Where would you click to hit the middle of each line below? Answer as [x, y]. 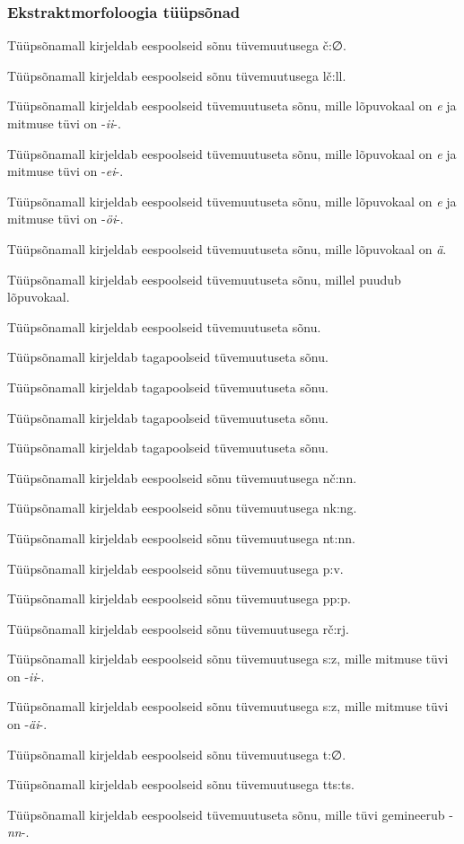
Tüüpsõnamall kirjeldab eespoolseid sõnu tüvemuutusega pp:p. [179, 598]
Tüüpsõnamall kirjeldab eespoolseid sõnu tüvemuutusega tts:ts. [181, 784]
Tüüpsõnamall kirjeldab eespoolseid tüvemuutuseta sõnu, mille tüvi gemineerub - [230, 814]
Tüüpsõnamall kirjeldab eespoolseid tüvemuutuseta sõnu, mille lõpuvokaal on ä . [227, 248]
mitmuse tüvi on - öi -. [66, 219]
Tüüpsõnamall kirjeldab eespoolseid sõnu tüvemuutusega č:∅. [177, 45]
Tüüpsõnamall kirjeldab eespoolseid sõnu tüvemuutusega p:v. [175, 568]
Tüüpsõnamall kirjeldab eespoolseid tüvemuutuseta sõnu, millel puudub [204, 279]
